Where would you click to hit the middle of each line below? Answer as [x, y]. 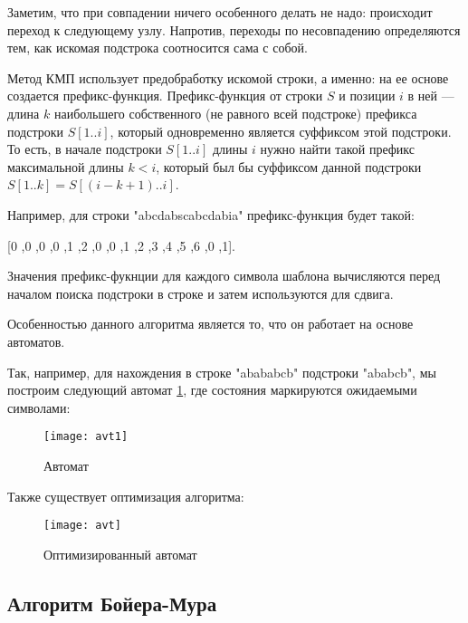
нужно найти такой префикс [338, 149]
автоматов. [36, 341]
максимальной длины [66, 166]
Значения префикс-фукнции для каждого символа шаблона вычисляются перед [224, 276]
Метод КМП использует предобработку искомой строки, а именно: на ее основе [228, 77]
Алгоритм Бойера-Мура [112, 603]
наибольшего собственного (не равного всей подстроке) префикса [235, 113]
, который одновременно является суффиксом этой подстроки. [281, 131]
